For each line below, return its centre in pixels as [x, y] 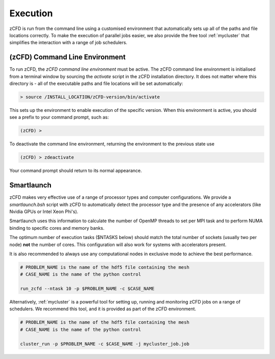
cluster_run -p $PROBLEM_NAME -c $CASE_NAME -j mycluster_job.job [105, 344]
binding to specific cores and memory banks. [57, 228]
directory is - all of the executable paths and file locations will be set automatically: [96, 83]
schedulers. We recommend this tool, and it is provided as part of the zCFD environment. [103, 309]
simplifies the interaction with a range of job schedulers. [68, 43]
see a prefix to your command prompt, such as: [59, 117]
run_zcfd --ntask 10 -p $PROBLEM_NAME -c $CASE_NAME [87, 289]
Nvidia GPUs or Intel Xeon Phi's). [44, 212]
